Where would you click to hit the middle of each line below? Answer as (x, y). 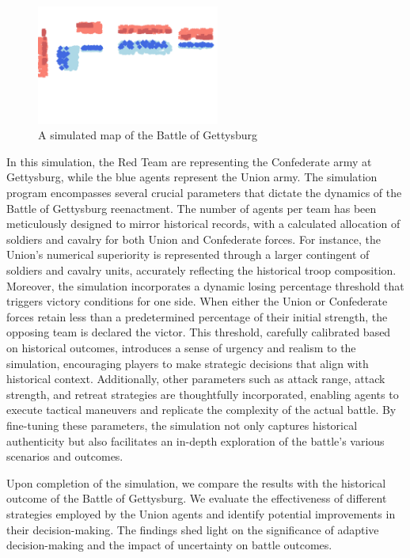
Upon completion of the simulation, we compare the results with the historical (196, 482)
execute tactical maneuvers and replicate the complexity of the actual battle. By (201, 410)
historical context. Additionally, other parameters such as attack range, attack (196, 379)
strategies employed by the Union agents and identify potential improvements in (201, 513)
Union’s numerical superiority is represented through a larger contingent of (188, 254)
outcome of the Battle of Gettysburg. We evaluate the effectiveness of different (197, 498)
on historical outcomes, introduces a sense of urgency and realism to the (181, 347)
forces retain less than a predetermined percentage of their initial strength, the (197, 316)
